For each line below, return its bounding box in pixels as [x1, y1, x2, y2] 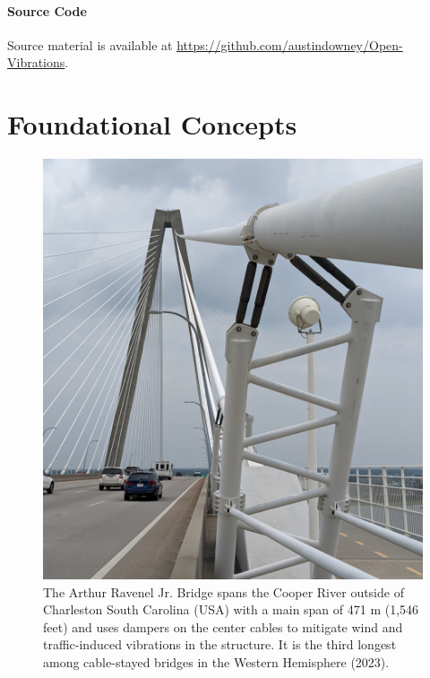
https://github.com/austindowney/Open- [176, 35, 403, 54]
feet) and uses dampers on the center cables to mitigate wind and [43, 617, 403, 636]
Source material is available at [7, 35, 173, 54]
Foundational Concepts [7, 106, 297, 143]
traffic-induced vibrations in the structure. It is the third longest [43, 635, 397, 654]
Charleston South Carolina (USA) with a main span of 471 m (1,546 [43, 600, 419, 619]
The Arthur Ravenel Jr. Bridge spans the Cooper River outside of [43, 582, 404, 601]
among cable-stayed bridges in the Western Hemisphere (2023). [43, 652, 390, 671]
